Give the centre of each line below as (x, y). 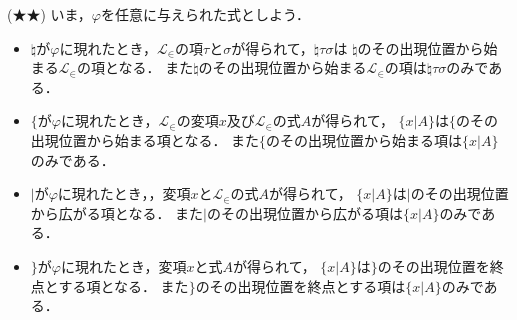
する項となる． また (123, 285)
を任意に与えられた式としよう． (205, 14)
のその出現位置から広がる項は (304, 212)
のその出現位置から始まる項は (364, 139)
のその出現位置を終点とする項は (300, 285)
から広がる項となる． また (117, 212)
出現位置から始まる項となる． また (145, 139)
